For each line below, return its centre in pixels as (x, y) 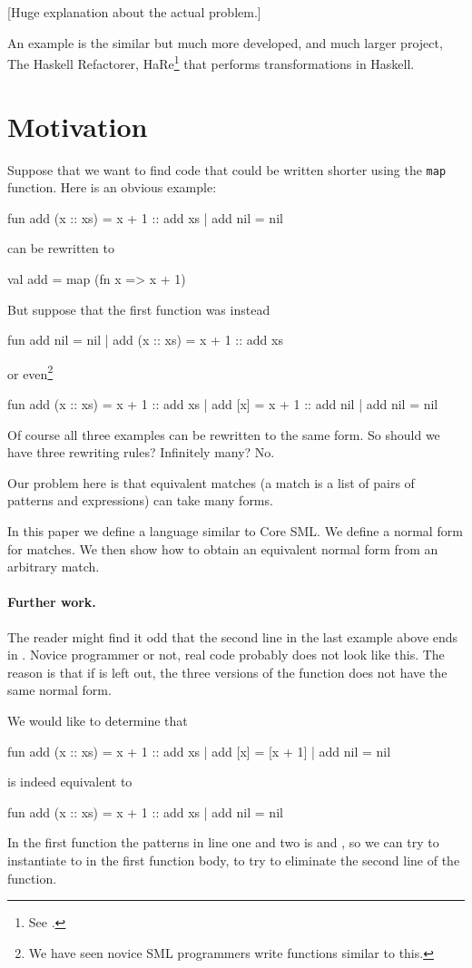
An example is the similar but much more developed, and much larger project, (225, 42)
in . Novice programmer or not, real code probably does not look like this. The (226, 655)
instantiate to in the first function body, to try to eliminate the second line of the (234, 860)
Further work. (52, 602)
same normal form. (59, 690)
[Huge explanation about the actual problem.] (134, 12)
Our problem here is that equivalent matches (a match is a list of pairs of (211, 482)
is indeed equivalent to (70, 782)
